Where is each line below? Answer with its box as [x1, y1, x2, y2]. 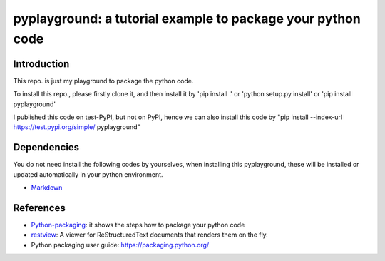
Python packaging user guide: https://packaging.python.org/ [31, 240, 210, 249]
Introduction [13, 58, 70, 70]
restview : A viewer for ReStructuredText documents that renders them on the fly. [31, 230, 269, 239]
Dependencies [13, 141, 80, 153]
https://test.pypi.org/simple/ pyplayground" [13, 123, 140, 131]
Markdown [31, 183, 63, 192]
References [13, 202, 66, 214]
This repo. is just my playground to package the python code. [13, 76, 194, 85]
